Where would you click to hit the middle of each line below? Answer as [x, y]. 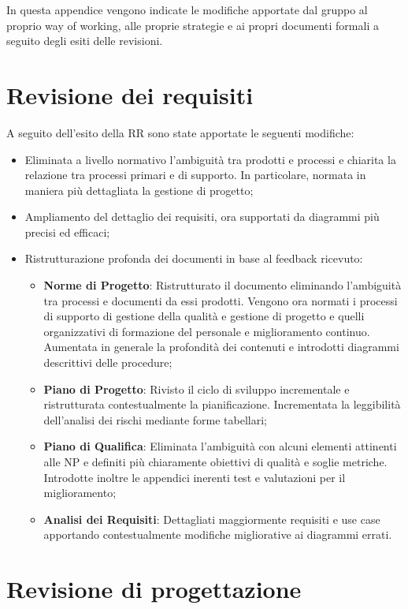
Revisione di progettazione [154, 589]
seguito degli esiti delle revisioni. [85, 41]
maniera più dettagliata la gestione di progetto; [139, 190]
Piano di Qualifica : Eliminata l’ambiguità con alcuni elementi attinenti [220, 446]
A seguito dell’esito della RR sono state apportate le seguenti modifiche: [180, 132]
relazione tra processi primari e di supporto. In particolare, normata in [195, 175]
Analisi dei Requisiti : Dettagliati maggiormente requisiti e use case [212, 519]
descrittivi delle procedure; [108, 362]
